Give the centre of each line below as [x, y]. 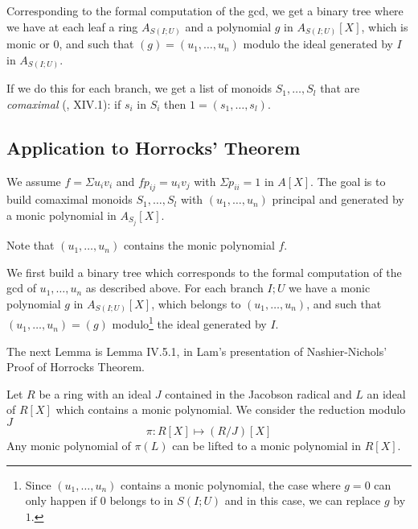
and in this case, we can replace [303, 500]
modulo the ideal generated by [318, 44]
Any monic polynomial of [69, 446]
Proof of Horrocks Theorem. [76, 367]
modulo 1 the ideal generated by [189, 323]
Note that [31, 245]
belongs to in [141, 500]
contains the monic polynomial [199, 245]
